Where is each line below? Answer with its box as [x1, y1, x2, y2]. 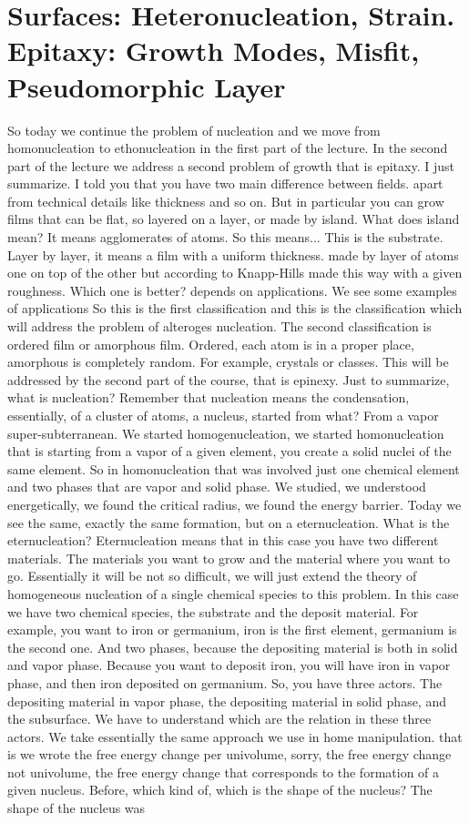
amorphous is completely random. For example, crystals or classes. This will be [7, 352, 449, 371]
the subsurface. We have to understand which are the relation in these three [7, 709, 432, 728]
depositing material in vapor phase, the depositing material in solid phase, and [7, 691, 446, 710]
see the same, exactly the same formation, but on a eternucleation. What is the [7, 513, 450, 532]
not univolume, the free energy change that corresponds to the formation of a [7, 762, 440, 781]
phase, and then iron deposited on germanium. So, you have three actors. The [7, 673, 443, 692]
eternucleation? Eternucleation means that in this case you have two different [7, 531, 439, 550]
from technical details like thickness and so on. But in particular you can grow [7, 191, 444, 210]
